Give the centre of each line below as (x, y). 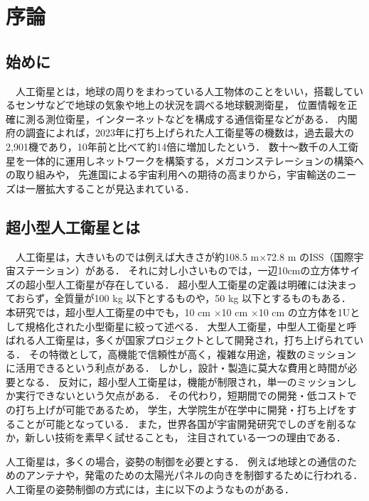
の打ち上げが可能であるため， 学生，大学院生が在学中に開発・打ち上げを (176, 410)
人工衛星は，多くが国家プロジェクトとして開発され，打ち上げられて (194, 340)
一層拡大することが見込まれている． (110, 188)
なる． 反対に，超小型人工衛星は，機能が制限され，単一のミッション (186, 381)
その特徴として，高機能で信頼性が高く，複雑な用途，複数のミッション (192, 354)
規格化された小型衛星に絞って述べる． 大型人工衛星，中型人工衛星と (186, 326)
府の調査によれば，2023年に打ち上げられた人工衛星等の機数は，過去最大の (180, 133)
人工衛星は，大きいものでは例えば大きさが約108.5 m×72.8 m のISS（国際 (184, 256)
